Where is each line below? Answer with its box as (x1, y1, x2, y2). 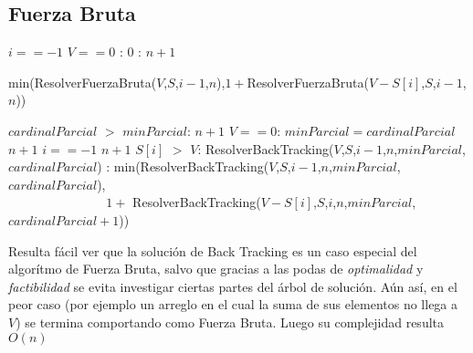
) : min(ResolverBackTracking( (97, 157, 269, 176)
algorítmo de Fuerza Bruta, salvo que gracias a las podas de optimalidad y (8, 259, 424, 278)
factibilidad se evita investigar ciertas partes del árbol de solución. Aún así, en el (8, 276, 457, 296)
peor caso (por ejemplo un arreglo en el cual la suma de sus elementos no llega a (8, 295, 458, 314)
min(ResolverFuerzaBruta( (8, 72, 157, 91)
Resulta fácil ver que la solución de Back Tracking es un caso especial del (8, 241, 417, 260)
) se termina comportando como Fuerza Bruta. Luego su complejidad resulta (16, 312, 445, 331)
